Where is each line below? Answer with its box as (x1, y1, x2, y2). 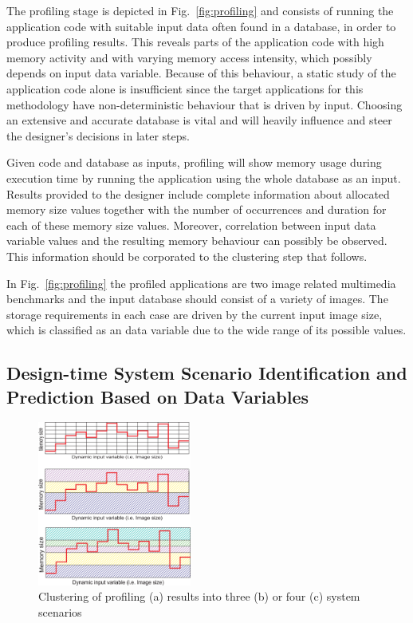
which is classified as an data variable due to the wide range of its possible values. (6, 321, 407, 338)
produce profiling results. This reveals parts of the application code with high (6, 34, 384, 50)
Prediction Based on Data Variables (6, 384, 309, 408)
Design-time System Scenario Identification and (6, 361, 407, 385)
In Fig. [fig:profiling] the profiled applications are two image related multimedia (6, 274, 396, 291)
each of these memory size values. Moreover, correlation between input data (6, 216, 376, 233)
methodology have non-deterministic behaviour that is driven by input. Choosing (6, 96, 403, 112)
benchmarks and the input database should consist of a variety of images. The (6, 290, 388, 307)
